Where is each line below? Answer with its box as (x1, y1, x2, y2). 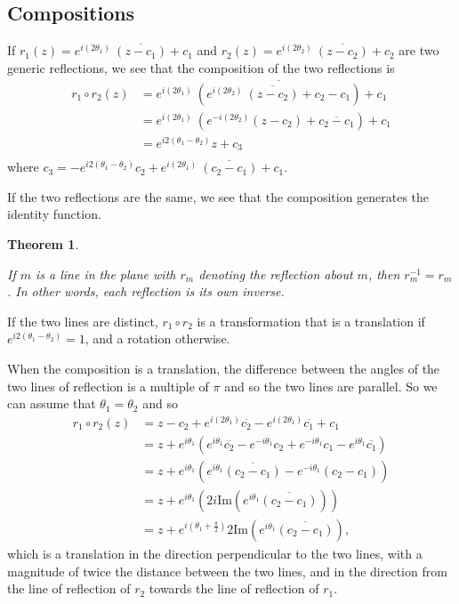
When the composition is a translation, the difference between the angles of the (7, 359, 440, 378)
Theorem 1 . (7, 235, 79, 254)
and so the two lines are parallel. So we (224, 376, 438, 395)
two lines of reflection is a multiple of (7, 376, 209, 395)
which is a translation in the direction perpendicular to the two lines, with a (7, 544, 423, 563)
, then (367, 264, 400, 283)
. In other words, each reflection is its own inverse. (7, 282, 285, 301)
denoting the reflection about (198, 264, 353, 283)
